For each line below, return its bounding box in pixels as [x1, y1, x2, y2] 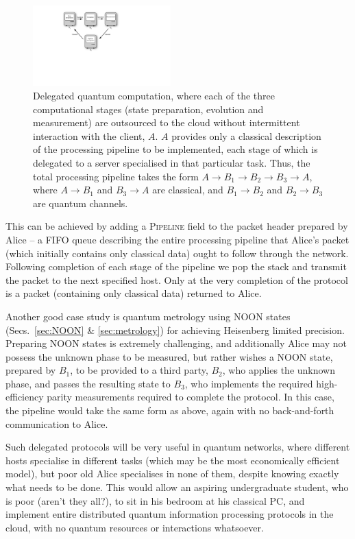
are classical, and [152, 182, 223, 197]
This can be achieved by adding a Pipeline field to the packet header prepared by [5, 219, 348, 233]
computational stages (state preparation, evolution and [33, 101, 264, 116]
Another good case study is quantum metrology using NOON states [5, 309, 291, 323]
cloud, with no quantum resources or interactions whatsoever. [5, 520, 264, 534]
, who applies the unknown [222, 363, 336, 377]
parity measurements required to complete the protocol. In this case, [47, 390, 334, 404]
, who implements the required [184, 376, 313, 390]
